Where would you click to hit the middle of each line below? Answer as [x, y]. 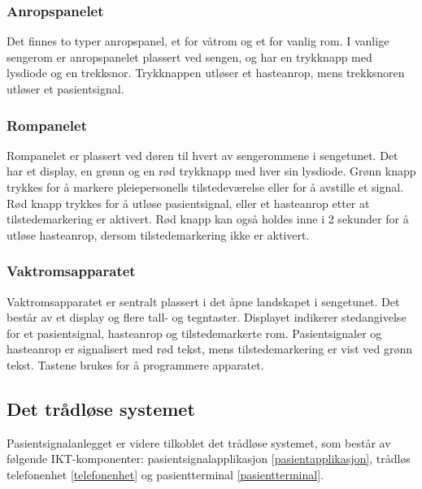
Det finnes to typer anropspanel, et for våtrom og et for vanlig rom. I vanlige [198, 41]
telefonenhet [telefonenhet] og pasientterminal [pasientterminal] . [165, 474]
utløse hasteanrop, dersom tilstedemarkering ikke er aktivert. [158, 234]
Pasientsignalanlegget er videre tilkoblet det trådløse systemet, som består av [199, 442]
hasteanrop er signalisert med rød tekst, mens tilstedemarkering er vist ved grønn [209, 349]
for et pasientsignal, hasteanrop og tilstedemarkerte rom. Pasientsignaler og [194, 333]
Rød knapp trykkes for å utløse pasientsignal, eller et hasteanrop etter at [188, 203]
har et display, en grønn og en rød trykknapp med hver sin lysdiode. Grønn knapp [211, 171]
